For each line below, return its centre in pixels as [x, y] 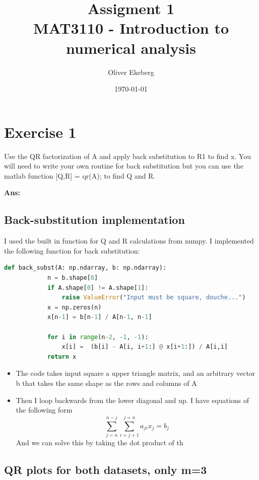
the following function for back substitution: [72, 250]
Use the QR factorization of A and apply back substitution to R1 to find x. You [127, 156]
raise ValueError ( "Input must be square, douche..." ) [154, 298]
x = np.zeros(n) [74, 307]
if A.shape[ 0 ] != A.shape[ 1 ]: [98, 288]
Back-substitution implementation [94, 220]
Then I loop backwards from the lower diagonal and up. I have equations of [133, 400]
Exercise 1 [40, 132]
